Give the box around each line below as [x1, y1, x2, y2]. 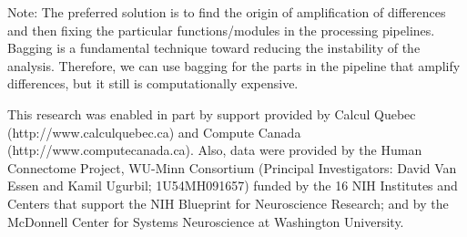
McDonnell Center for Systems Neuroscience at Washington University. [7, 211, 404, 231]
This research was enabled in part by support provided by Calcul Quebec [7, 104, 416, 123]
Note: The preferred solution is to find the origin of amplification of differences [7, 3, 446, 21]
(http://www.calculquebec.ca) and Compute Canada [7, 122, 301, 141]
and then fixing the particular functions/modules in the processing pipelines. [7, 20, 435, 39]
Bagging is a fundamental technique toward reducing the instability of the [7, 38, 421, 57]
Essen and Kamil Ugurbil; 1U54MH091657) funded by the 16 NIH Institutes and [7, 176, 458, 195]
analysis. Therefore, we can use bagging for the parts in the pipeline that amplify [7, 56, 461, 75]
